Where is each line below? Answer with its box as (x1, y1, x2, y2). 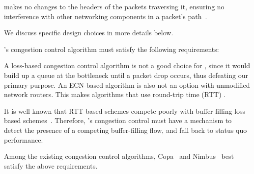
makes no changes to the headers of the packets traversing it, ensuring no (4, 1, 225, 11)
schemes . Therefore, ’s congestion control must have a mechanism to (23, 115, 232, 125)
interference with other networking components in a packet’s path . (4, 11, 207, 21)
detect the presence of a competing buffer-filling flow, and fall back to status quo (4, 124, 247, 135)
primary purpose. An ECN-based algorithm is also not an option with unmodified (4, 79, 250, 90)
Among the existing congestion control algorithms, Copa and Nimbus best (4, 151, 234, 161)
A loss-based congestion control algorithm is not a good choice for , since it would (4, 60, 251, 71)
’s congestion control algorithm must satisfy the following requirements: (4, 44, 219, 54)
